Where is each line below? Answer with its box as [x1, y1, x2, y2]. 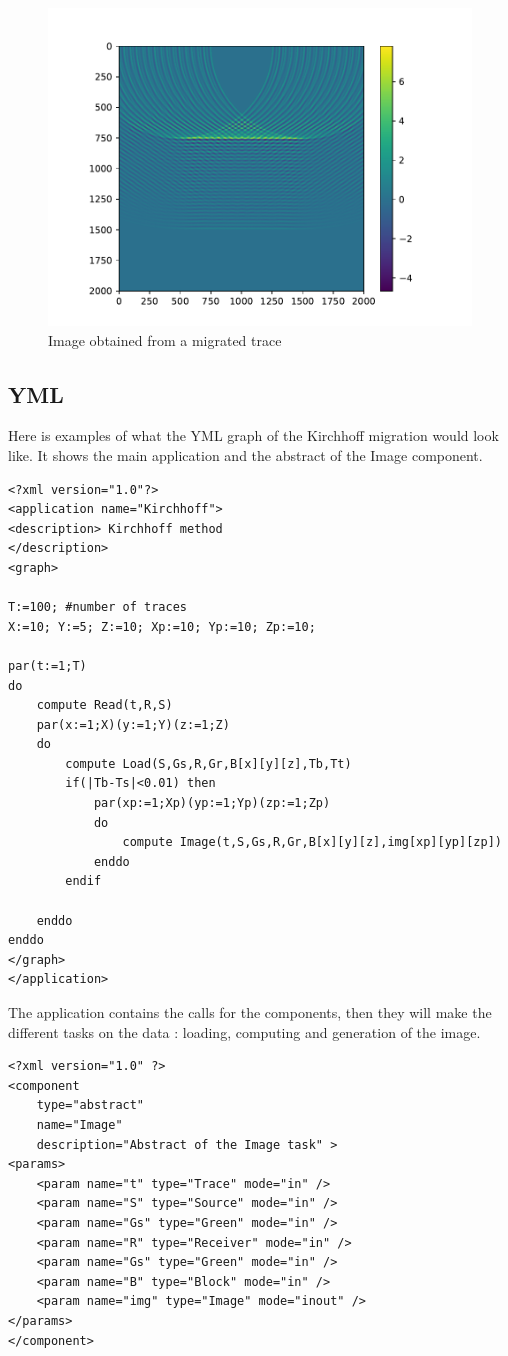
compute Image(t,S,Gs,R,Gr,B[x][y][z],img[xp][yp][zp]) [122, 835, 502, 850]
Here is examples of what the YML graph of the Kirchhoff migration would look [8, 425, 499, 446]
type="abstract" [36, 1098, 145, 1113]
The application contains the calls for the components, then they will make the [8, 1002, 492, 1023]
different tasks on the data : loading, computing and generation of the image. [8, 1021, 481, 1042]
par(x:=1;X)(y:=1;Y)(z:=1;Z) [36, 717, 230, 732]
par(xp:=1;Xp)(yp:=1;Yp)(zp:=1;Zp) [93, 796, 331, 811]
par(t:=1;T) [8, 658, 87, 673]
